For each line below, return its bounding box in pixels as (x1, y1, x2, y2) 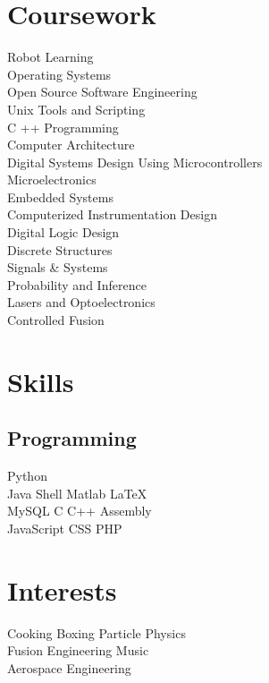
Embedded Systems (7, 187, 113, 206)
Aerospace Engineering (7, 658, 131, 677)
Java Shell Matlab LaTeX (7, 483, 147, 502)
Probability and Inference (7, 275, 147, 294)
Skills (7, 363, 74, 399)
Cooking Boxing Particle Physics (7, 623, 186, 642)
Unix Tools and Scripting (7, 99, 146, 118)
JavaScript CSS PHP (7, 518, 122, 537)
